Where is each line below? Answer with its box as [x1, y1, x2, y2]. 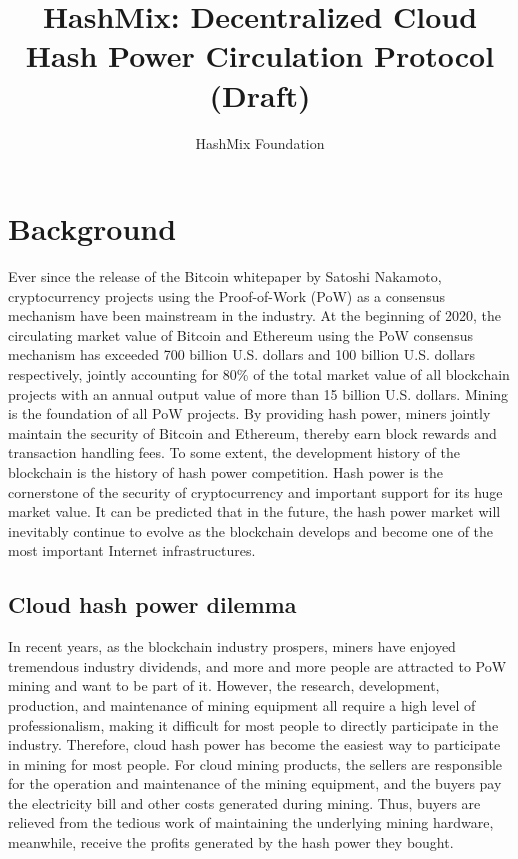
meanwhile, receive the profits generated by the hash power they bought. [8, 832, 454, 853]
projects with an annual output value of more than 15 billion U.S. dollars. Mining [8, 383, 509, 404]
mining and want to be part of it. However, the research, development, [8, 675, 440, 696]
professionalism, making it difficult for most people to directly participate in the [8, 714, 499, 735]
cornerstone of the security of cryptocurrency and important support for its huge [8, 481, 503, 502]
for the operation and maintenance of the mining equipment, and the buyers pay [8, 773, 502, 794]
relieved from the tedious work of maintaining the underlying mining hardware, [8, 812, 494, 833]
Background [8, 208, 177, 249]
